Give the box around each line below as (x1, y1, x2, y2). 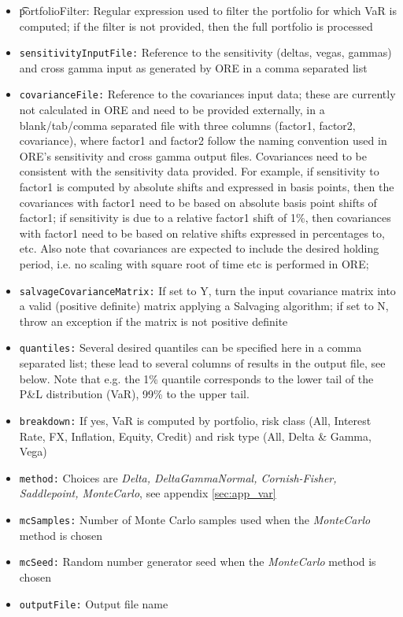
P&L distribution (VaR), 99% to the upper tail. (19, 386, 250, 402)
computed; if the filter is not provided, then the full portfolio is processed (19, 17, 373, 34)
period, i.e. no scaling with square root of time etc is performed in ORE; (19, 256, 369, 272)
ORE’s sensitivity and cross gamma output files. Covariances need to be (19, 147, 367, 164)
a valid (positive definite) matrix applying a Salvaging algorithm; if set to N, (19, 297, 389, 314)
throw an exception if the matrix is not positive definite (19, 312, 288, 329)
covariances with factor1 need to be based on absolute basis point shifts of (19, 194, 377, 210)
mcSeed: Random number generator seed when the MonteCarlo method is (19, 553, 376, 570)
